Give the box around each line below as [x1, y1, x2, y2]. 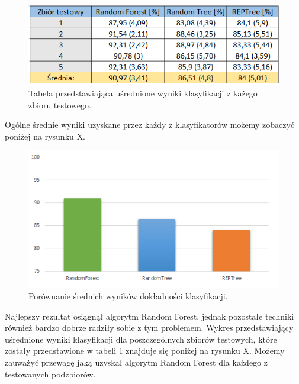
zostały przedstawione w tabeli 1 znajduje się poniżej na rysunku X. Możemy [5, 344, 285, 357]
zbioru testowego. [28, 98, 91, 111]
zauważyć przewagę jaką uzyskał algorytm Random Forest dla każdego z [5, 356, 268, 369]
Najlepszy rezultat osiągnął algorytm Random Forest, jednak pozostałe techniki [5, 309, 294, 322]
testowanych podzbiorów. [5, 367, 96, 380]
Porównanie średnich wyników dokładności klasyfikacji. [28, 290, 228, 302]
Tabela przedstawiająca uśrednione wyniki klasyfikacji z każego [28, 86, 258, 99]
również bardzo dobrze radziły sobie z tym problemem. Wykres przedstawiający [5, 321, 294, 334]
